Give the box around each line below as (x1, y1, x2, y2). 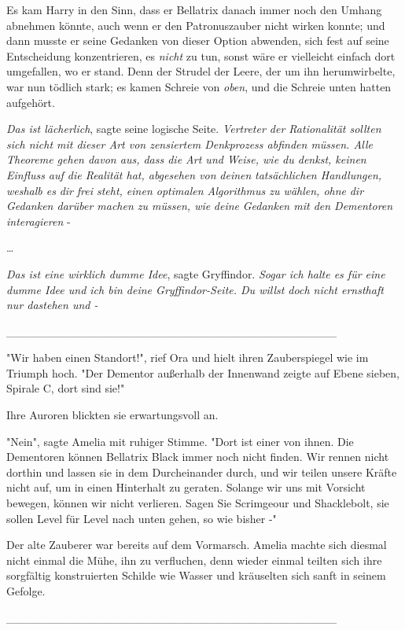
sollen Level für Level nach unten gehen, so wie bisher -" (6, 510, 277, 526)
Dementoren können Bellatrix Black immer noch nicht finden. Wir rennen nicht (6, 448, 389, 465)
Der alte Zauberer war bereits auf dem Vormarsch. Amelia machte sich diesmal (6, 536, 387, 553)
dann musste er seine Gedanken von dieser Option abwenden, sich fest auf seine (6, 32, 389, 49)
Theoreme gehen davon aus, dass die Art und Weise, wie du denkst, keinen (6, 151, 366, 168)
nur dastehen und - (6, 297, 98, 313)
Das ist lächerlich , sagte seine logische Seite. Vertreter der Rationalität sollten (6, 120, 381, 137)
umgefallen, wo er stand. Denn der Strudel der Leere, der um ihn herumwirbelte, (6, 63, 396, 79)
